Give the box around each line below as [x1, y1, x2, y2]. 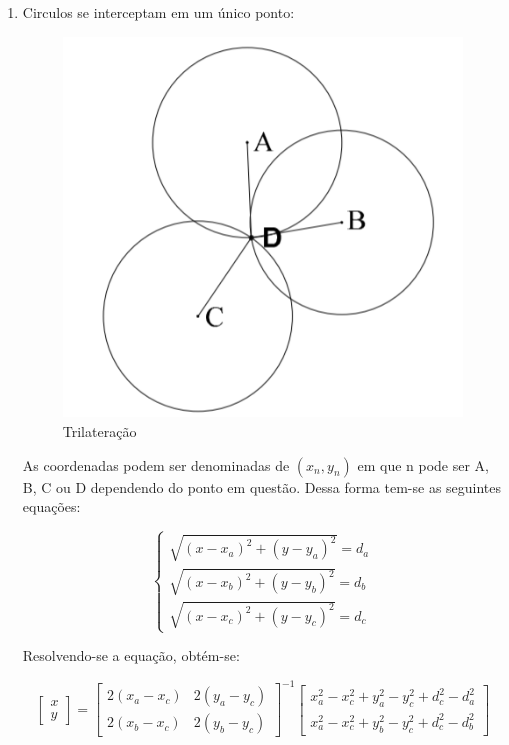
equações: [22, 496, 81, 517]
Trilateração [62, 421, 137, 442]
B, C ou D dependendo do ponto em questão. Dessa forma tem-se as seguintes [22, 476, 502, 497]
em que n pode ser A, [357, 454, 489, 475]
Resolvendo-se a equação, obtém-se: [22, 645, 240, 666]
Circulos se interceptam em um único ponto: [22, 2, 295, 22]
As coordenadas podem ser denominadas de [22, 454, 290, 475]
